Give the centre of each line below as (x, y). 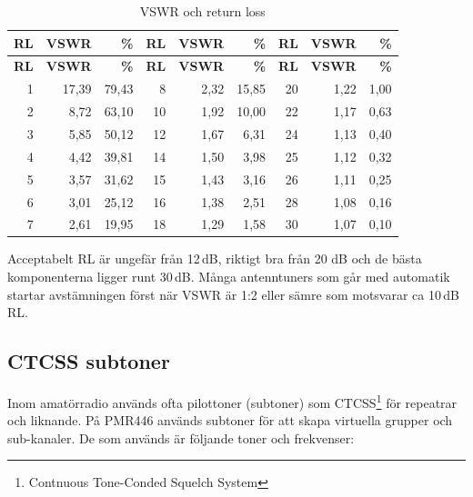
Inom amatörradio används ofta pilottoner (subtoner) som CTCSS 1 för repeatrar (232, 401)
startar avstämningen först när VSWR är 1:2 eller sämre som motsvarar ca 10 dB (233, 294)
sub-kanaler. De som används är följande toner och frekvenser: (181, 437)
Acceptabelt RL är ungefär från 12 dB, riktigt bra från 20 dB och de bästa (215, 258)
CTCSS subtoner (89, 361)
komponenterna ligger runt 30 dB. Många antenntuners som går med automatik (229, 277)
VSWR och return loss (202, 11)
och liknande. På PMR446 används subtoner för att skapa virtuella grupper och (230, 420)
